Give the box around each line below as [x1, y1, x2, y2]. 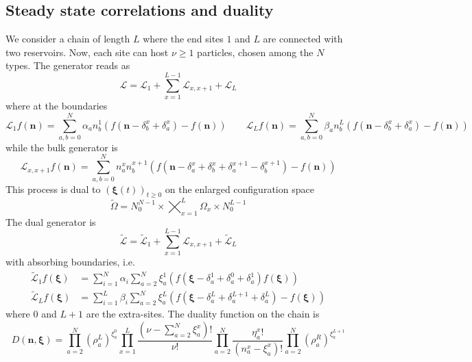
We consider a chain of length [5, 31, 130, 46]
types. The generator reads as [5, 58, 130, 73]
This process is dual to [5, 181, 101, 196]
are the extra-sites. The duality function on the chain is [86, 307, 320, 321]
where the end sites [143, 31, 224, 46]
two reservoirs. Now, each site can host [5, 44, 169, 59]
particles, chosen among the [197, 44, 314, 59]
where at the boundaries [5, 99, 108, 113]
